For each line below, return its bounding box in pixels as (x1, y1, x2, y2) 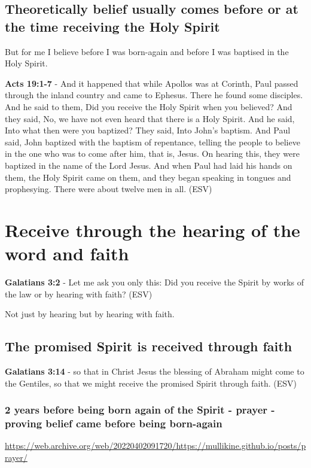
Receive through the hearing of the (5, 217, 300, 242)
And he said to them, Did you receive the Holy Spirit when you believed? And (5, 100, 292, 113)
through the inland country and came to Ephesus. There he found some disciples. (5, 89, 303, 101)
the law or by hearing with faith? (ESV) (5, 287, 153, 300)
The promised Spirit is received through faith (5, 337, 292, 355)
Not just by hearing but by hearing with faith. (5, 308, 175, 320)
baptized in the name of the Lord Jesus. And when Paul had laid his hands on (5, 159, 292, 171)
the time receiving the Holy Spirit (5, 17, 220, 35)
